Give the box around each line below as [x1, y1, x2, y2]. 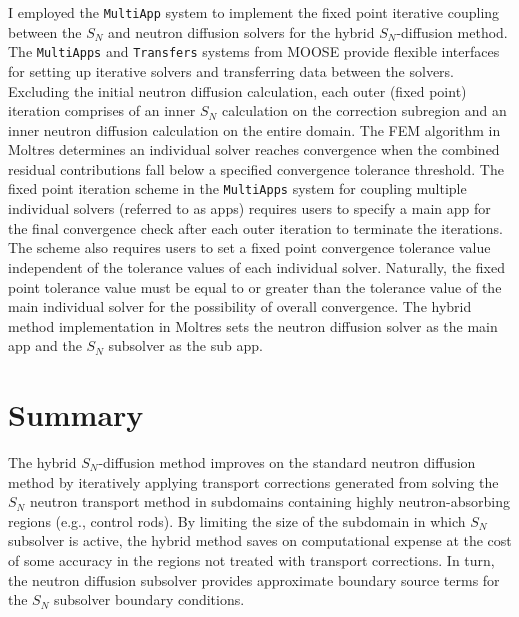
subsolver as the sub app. [108, 335, 263, 356]
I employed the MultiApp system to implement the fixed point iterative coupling [8, 2, 500, 22]
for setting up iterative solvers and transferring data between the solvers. [8, 60, 455, 81]
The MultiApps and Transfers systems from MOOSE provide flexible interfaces [8, 41, 500, 62]
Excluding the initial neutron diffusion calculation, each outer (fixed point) [8, 80, 467, 101]
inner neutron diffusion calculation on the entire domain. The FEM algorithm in [8, 119, 501, 140]
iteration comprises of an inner [8, 100, 196, 121]
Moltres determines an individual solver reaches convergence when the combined [8, 139, 500, 160]
